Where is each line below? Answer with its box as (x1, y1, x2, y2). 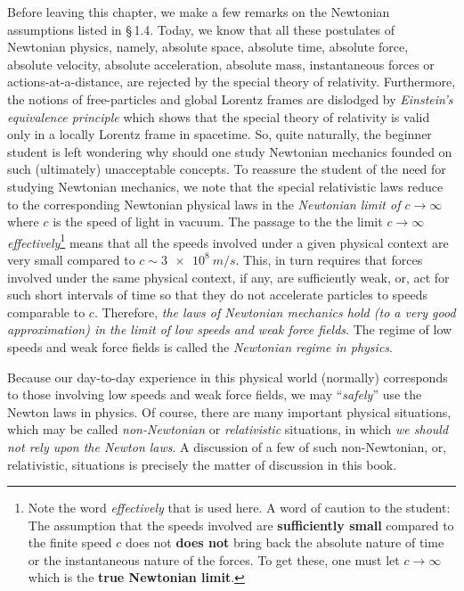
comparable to (7, 302, 85, 321)
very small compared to (7, 250, 135, 268)
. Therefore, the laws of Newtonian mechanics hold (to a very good (94, 302, 456, 321)
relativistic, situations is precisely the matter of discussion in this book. (7, 455, 397, 473)
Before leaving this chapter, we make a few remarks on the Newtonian (7, 3, 390, 21)
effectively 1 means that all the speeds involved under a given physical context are (7, 230, 449, 251)
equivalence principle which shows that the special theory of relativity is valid (7, 107, 430, 126)
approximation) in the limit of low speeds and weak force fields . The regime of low (7, 320, 452, 339)
